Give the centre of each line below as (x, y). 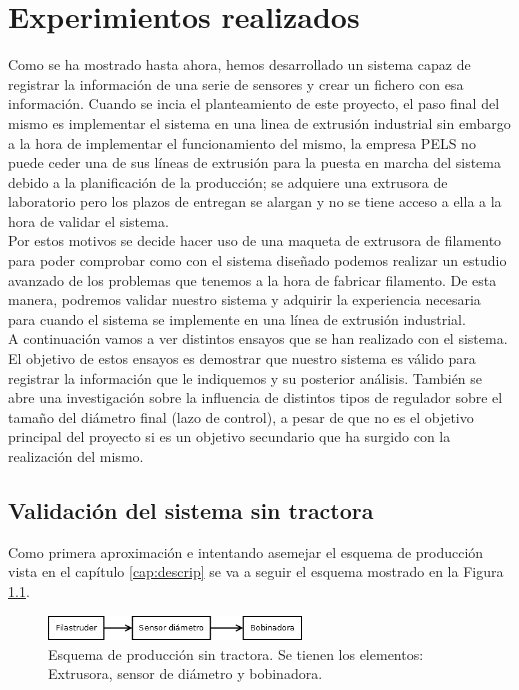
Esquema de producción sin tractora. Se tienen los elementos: (236, 653)
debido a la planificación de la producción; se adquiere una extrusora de (228, 181)
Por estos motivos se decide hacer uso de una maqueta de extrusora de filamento (255, 240)
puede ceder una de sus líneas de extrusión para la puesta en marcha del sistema (254, 162)
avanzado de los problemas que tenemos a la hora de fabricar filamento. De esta (252, 279)
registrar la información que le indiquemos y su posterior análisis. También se (245, 377)
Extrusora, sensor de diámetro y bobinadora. (185, 673)
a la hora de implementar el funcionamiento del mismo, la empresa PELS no (242, 142)
